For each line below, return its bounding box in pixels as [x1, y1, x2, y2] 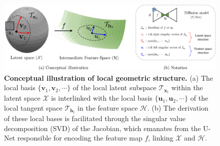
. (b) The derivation [147, 103, 208, 113]
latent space [4, 93, 40, 103]
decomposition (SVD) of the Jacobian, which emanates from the [4, 123, 201, 133]
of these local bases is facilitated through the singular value [4, 113, 185, 124]
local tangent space [4, 103, 62, 113]
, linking [148, 133, 173, 143]
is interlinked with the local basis [51, 93, 152, 103]
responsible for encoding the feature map [17, 133, 142, 143]
